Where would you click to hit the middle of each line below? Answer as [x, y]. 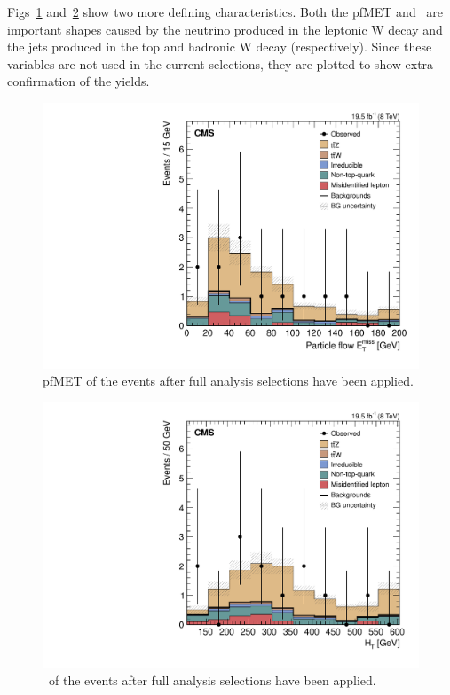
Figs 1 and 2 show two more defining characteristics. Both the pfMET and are [225, 12]
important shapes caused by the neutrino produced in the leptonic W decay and [225, 29]
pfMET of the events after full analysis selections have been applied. [228, 381]
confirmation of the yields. [79, 81]
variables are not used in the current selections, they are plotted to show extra [221, 63]
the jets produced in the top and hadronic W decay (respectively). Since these [220, 47]
